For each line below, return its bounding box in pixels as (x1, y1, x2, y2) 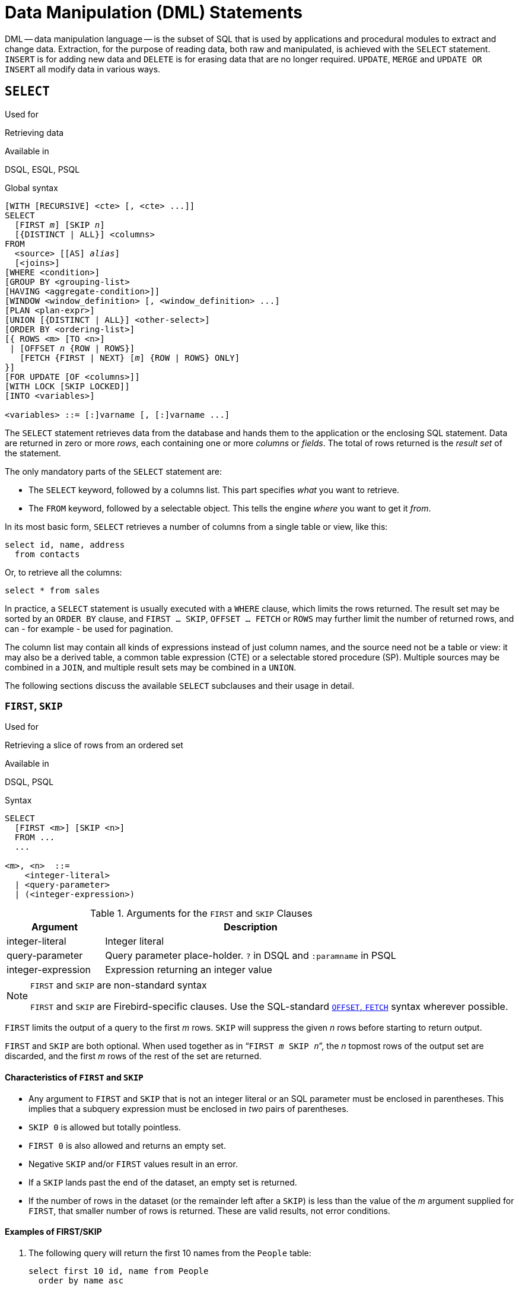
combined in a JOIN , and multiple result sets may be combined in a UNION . (5, 662, 297, 672)
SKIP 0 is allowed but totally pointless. (28, 1121, 181, 1132)
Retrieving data (5, 127, 64, 138)
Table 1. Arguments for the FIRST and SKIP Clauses (90, 907, 313, 920)
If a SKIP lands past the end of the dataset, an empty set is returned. (28, 1177, 297, 1187)
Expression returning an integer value (105, 964, 272, 976)
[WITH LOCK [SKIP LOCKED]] (5, 381, 130, 391)
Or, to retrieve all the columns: (5, 567, 122, 577)
